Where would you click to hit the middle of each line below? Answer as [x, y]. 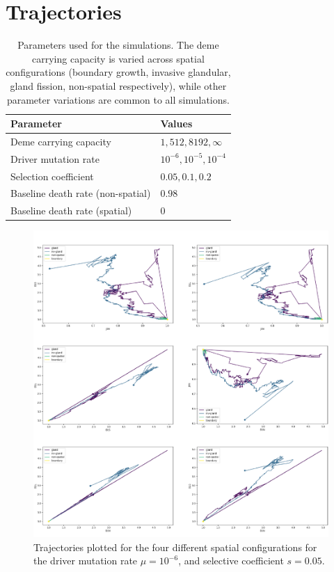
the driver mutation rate [86, 561]
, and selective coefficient [231, 561]
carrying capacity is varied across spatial [118, 58]
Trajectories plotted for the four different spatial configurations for [175, 547]
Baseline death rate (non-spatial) [81, 193]
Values [176, 124]
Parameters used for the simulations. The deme [118, 45]
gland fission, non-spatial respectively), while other [118, 85]
